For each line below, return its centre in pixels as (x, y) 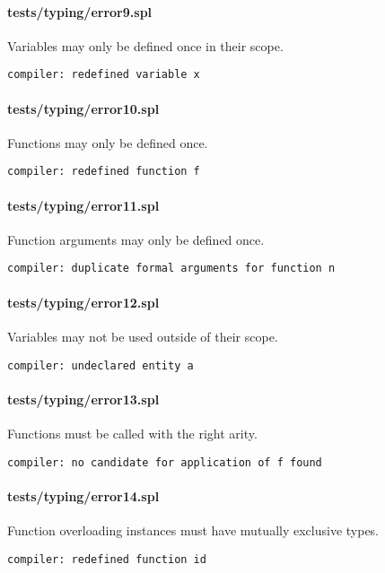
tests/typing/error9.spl (80, 11)
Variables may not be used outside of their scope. (143, 336)
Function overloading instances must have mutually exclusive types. (193, 530)
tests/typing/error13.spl (83, 399)
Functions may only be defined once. (108, 142)
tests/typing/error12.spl (83, 302)
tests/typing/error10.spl (83, 108)
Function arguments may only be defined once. (136, 239)
